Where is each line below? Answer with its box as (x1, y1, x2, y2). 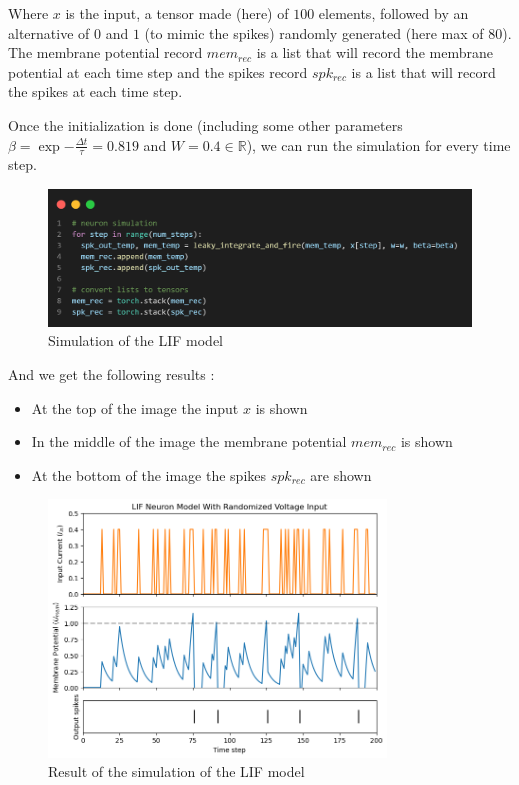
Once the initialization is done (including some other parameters (8, 114, 403, 135)
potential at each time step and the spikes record (8, 61, 308, 82)
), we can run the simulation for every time (246, 134, 511, 155)
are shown (310, 464, 372, 485)
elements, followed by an (318, 3, 469, 23)
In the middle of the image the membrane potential (31, 431, 347, 452)
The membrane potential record (8, 42, 203, 63)
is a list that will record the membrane (256, 42, 493, 63)
